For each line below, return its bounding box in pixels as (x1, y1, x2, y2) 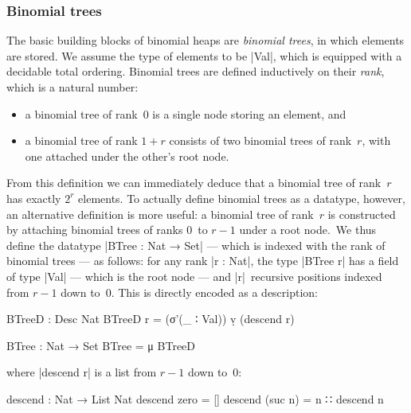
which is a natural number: (6, 79, 139, 95)
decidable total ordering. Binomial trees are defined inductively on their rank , (6, 63, 385, 80)
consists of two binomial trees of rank (169, 132, 352, 149)
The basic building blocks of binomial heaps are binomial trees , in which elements (6, 32, 405, 49)
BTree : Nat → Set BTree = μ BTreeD (6, 337, 196, 353)
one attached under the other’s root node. (25, 147, 229, 164)
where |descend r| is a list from (6, 364, 157, 380)
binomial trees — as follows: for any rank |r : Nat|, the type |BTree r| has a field (6, 252, 399, 269)
